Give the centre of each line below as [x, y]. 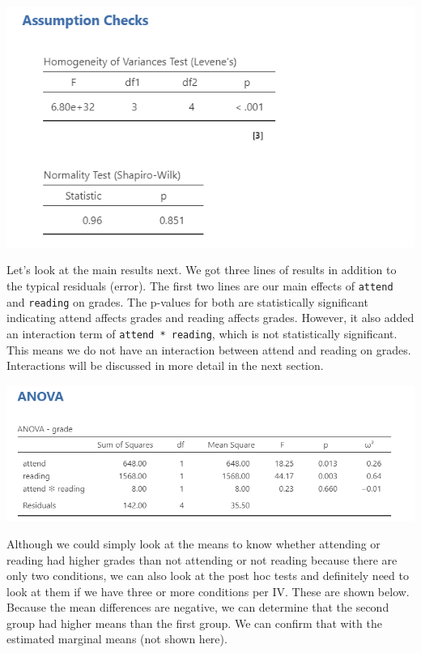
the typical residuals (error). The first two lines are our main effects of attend [200, 285]
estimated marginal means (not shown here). [117, 639]
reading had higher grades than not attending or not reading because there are [202, 559]
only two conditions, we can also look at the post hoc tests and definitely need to [208, 576]
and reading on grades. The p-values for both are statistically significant [187, 301]
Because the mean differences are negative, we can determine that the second [198, 607]
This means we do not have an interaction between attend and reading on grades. [209, 349]
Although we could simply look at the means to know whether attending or [193, 543]
